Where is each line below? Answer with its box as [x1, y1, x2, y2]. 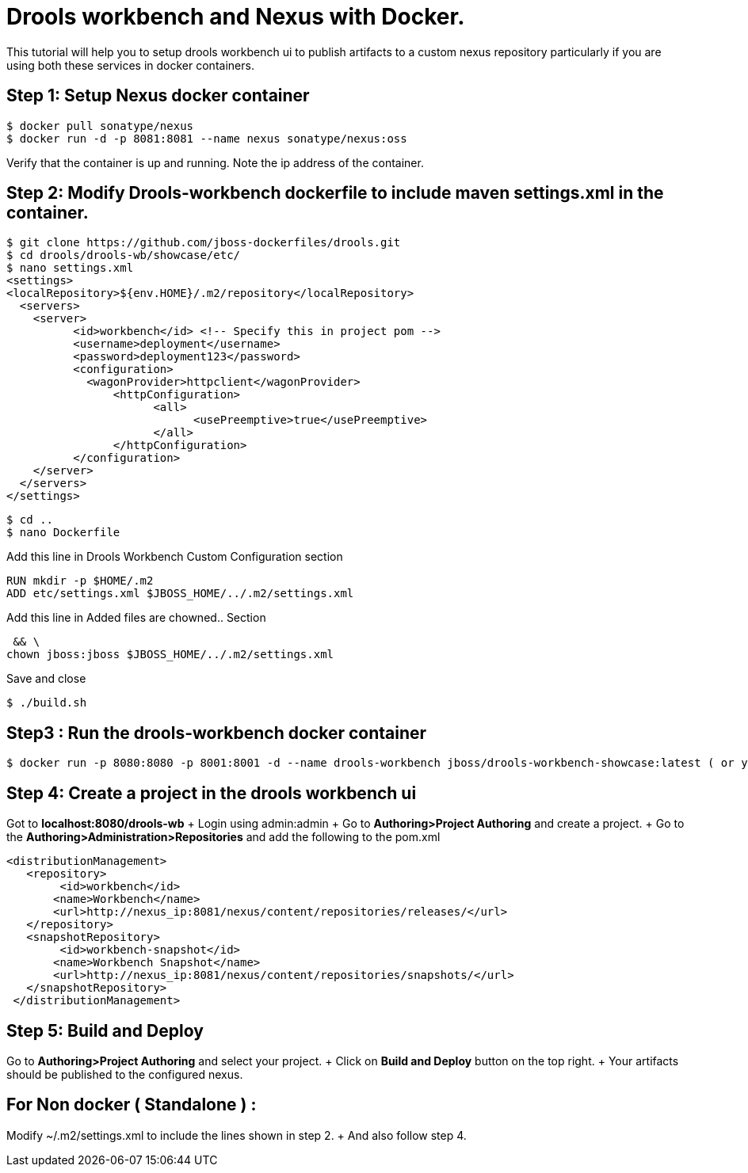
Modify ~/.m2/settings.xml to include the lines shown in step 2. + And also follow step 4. [6, 1128, 467, 1142]
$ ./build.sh [6, 696, 87, 710]
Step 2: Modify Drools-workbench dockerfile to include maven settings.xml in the [6, 183, 664, 204]
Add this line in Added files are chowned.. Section [6, 611, 266, 625]
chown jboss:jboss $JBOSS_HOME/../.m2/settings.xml [6, 648, 334, 661]
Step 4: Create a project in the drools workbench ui [6, 783, 417, 803]
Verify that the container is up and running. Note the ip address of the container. [6, 155, 424, 169]
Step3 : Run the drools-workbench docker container [6, 722, 427, 743]
